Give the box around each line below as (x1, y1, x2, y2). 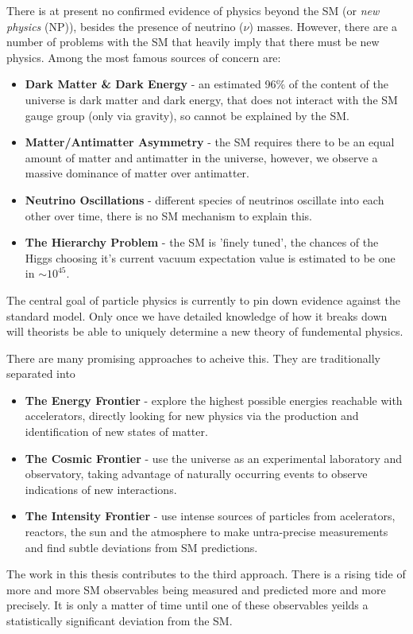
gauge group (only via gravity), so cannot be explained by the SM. (25, 107, 349, 123)
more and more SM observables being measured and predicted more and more (6, 581, 386, 597)
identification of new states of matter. (25, 423, 208, 440)
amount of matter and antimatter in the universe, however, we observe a (25, 149, 378, 165)
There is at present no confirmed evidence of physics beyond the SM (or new (6, 2, 380, 18)
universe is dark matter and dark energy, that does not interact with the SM (25, 91, 398, 107)
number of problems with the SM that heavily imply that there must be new (6, 33, 380, 50)
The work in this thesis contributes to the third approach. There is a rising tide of (6, 566, 406, 582)
